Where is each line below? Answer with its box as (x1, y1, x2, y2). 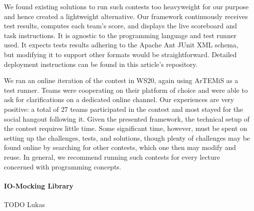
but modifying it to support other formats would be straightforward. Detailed (4, 49, 237, 59)
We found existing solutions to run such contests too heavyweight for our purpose (4, 1, 249, 11)
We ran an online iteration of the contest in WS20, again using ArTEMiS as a (4, 75, 238, 85)
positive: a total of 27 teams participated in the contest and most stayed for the (4, 104, 243, 114)
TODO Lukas (4, 199, 45, 209)
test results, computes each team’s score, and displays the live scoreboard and (4, 21, 237, 31)
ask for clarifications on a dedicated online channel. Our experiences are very (4, 94, 234, 105)
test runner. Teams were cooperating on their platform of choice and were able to (4, 84, 248, 95)
